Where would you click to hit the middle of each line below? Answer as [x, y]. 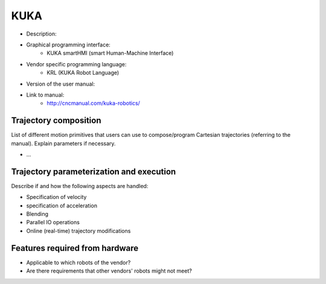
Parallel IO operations [53, 222]
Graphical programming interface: [69, 45]
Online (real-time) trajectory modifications [78, 231]
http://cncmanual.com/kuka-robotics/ [93, 103]
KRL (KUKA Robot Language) [83, 73]
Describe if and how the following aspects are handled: [80, 186]
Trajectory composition [56, 121]
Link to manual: [45, 95]
